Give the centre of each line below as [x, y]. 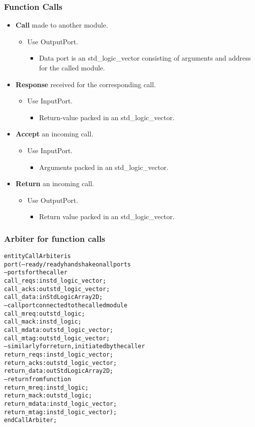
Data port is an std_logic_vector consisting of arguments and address [145, 58]
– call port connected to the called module [66, 306]
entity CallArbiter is [38, 256]
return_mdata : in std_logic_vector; [61, 404]
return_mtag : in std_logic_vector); [61, 412]
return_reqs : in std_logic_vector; [59, 355]
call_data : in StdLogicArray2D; [53, 297]
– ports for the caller [36, 273]
